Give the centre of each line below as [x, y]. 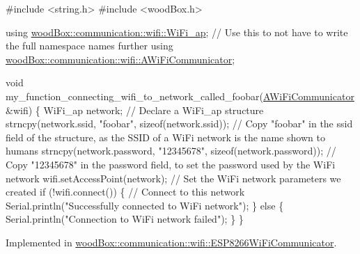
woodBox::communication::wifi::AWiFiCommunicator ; [120, 59]
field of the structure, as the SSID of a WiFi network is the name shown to [165, 137]
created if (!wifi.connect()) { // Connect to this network [125, 192]
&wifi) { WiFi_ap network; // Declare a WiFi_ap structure [135, 110]
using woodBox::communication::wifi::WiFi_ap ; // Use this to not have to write [177, 32]
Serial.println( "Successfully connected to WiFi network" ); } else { [145, 205]
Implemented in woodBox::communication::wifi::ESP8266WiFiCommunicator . [171, 242]
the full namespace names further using [89, 46]
